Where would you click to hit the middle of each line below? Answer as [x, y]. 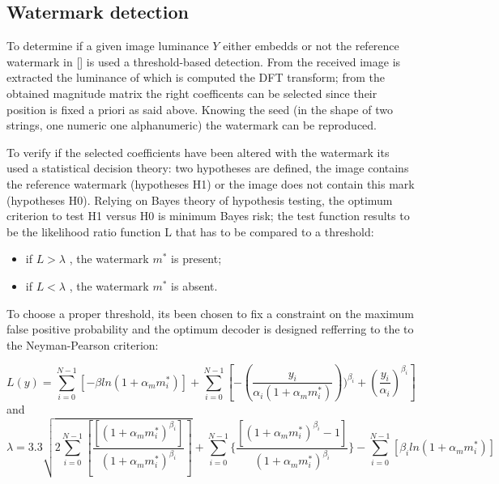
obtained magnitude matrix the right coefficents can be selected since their [192, 93]
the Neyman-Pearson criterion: [83, 344]
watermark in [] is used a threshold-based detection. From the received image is [204, 61]
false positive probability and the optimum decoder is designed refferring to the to [210, 329]
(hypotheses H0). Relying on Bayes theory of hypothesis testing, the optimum [200, 200]
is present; [196, 259]
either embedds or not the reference [311, 46]
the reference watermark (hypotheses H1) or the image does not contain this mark [211, 183]
